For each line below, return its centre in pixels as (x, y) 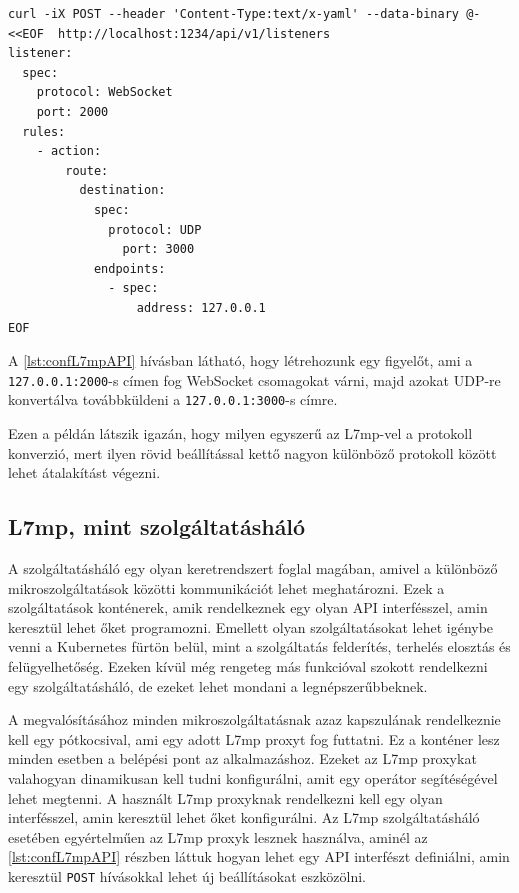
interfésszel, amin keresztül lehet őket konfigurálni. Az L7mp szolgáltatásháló (244, 817)
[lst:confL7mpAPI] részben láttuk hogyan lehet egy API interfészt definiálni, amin (259, 856)
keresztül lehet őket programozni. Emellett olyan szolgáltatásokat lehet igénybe (251, 626)
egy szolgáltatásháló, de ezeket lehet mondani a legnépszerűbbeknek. (218, 685)
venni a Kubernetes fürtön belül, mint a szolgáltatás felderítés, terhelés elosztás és (259, 646)
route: (87, 170)
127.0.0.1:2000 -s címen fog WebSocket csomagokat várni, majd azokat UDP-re (254, 379)
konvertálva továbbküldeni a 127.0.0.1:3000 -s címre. (173, 399)
